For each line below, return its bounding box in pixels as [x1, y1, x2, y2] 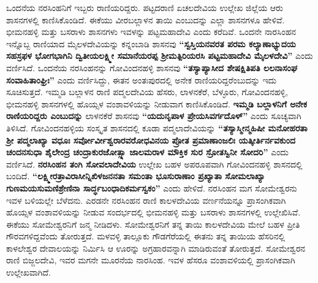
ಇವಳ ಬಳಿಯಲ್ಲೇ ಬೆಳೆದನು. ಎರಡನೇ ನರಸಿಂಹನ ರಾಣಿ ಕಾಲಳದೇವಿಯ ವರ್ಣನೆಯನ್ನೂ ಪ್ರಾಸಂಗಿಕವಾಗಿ [6, 193, 286, 206]
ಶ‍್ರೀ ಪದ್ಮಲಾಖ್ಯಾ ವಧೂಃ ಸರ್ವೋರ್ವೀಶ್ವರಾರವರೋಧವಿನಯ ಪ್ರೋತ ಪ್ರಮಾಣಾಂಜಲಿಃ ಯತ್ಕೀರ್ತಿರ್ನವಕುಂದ [6, 133, 295, 146]
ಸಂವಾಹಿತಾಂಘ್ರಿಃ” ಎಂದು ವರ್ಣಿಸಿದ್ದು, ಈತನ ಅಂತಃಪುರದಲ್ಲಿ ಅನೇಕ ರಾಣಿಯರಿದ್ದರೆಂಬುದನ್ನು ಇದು [6, 73, 277, 86]
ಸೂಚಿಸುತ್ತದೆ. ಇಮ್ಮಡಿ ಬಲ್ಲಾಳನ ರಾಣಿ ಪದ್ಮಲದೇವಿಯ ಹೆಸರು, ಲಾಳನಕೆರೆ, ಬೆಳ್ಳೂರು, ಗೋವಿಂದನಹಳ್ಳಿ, [6, 85, 288, 98]
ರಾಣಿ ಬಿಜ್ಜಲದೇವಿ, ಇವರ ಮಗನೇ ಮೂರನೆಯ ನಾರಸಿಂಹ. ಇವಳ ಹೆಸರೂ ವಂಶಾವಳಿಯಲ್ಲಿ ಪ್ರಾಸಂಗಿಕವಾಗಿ [6, 254, 295, 266]
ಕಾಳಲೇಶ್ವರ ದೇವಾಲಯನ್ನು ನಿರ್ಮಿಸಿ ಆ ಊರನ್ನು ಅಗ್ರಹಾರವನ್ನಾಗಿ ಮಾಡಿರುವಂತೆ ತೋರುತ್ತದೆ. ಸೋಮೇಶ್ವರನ [6, 241, 306, 254]
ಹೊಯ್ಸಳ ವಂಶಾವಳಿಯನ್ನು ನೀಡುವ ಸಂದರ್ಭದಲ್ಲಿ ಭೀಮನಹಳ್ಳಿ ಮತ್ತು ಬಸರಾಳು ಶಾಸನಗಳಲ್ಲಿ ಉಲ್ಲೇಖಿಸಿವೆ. [6, 206, 301, 219]
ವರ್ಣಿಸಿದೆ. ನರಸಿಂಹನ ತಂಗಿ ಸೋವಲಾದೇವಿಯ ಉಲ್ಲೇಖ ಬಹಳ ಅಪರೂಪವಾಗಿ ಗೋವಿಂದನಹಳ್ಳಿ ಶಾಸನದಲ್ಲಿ [6, 157, 303, 170]
